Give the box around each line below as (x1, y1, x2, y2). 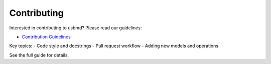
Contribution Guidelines (22, 34, 71, 40)
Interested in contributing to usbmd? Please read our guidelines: (9, 25, 142, 31)
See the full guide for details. (9, 52, 69, 58)
